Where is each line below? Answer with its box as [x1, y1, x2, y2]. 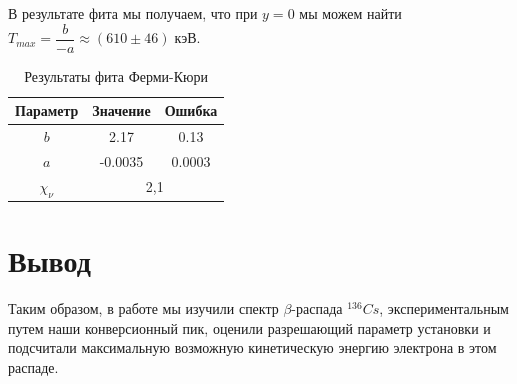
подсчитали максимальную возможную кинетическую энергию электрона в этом [8, 337, 497, 358]
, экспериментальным [379, 298, 509, 319]
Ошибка [164, 100, 218, 121]
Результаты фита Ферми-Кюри [24, 65, 209, 86]
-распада [291, 298, 343, 319]
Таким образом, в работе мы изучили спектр [8, 298, 279, 319]
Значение [92, 100, 151, 121]
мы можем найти [299, 3, 402, 23]
